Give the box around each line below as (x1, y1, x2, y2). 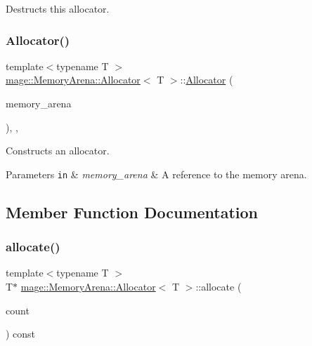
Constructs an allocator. (6, 143, 110, 158)
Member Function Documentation (6, 201, 259, 222)
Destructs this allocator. (6, 1, 110, 15)
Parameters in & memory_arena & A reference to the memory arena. (6, 166, 307, 181)
